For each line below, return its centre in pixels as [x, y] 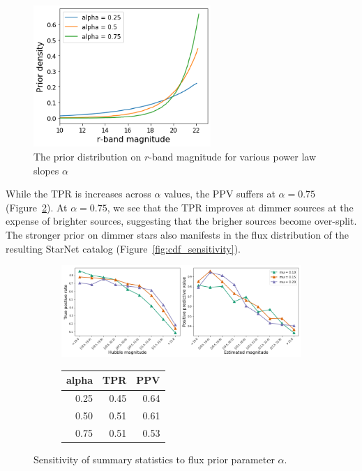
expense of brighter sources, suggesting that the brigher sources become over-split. [181, 221]
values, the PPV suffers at [220, 194]
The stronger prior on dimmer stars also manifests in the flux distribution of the [178, 234]
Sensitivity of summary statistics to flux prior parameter [154, 459]
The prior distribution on [88, 156]
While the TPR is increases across [78, 194]
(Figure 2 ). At [37, 207]
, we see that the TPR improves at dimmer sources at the [230, 207]
